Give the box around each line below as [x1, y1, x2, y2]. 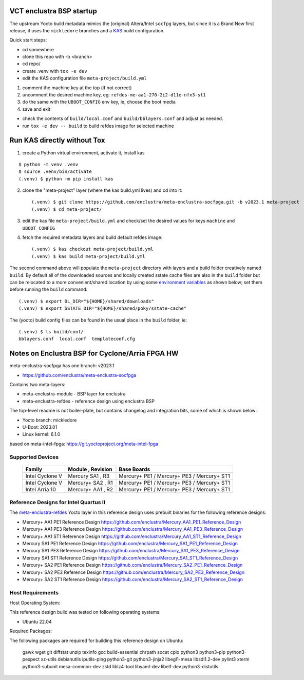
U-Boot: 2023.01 [22, 424, 58, 430]
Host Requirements [9, 589, 59, 596]
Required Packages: [9, 628, 52, 634]
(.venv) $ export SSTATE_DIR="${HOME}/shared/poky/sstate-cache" [18, 306, 187, 311]
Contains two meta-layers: [9, 382, 66, 387]
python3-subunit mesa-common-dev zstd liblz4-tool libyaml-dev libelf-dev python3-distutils [22, 663, 219, 669]
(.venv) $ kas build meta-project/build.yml [31, 253, 146, 259]
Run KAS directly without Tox [9, 136, 105, 145]
